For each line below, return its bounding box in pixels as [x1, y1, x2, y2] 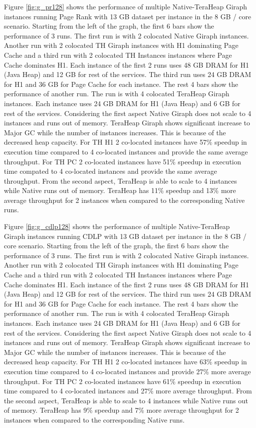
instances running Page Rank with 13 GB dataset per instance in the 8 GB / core [4, 11, 251, 21]
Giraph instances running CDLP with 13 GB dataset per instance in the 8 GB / [4, 231, 247, 241]
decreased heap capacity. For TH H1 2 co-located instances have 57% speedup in [4, 137, 247, 147]
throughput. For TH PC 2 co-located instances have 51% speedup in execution [4, 156, 241, 166]
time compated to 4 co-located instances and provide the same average [4, 166, 217, 176]
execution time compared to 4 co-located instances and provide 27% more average [4, 366, 251, 376]
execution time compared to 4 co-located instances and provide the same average [4, 146, 248, 156]
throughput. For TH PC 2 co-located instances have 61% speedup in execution [4, 376, 241, 386]
